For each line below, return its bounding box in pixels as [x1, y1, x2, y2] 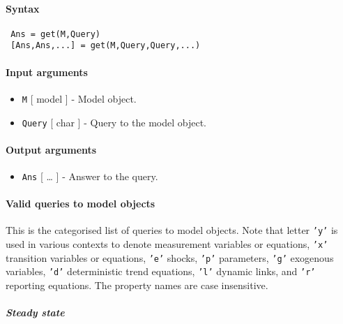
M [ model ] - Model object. [22, 91, 137, 105]
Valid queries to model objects [6, 196, 155, 211]
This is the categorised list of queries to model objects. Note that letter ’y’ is [6, 223, 338, 237]
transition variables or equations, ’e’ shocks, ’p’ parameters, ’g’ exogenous [6, 250, 334, 265]
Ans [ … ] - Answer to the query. [22, 169, 158, 184]
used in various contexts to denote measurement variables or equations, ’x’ [6, 237, 328, 251]
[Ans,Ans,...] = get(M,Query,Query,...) [10, 40, 201, 51]
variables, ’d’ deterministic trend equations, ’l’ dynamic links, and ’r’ [6, 264, 316, 279]
